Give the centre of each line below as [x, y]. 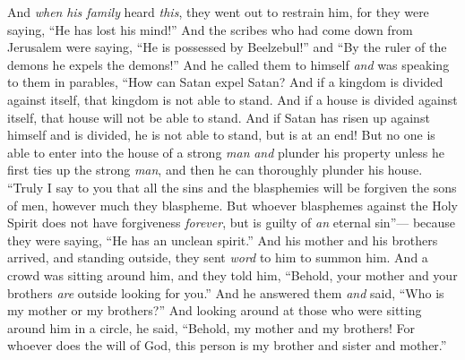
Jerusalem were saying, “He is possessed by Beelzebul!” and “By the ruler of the [227, 47]
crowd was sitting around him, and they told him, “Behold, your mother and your [232, 274]
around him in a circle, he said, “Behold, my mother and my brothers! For [211, 327]
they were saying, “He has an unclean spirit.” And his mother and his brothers [223, 240]
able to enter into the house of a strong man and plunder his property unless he [226, 152]
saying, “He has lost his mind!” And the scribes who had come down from [210, 29]
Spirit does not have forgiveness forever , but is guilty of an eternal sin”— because [232, 223]
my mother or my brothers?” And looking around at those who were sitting [215, 310]
